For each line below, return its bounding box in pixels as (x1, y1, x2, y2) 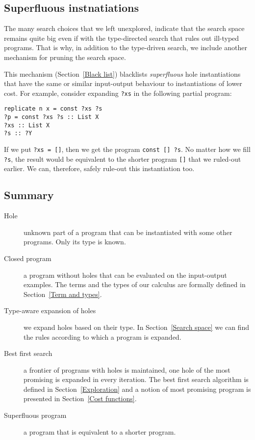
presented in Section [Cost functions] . (24, 393, 137, 404)
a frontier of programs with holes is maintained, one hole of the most (24, 364, 230, 375)
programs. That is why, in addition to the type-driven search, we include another (4, 42, 247, 53)
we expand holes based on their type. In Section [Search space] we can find (24, 322, 249, 332)
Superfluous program (4, 410, 67, 420)
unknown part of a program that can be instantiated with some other (24, 227, 232, 237)
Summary (4, 187, 54, 203)
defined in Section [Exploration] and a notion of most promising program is (24, 383, 251, 394)
